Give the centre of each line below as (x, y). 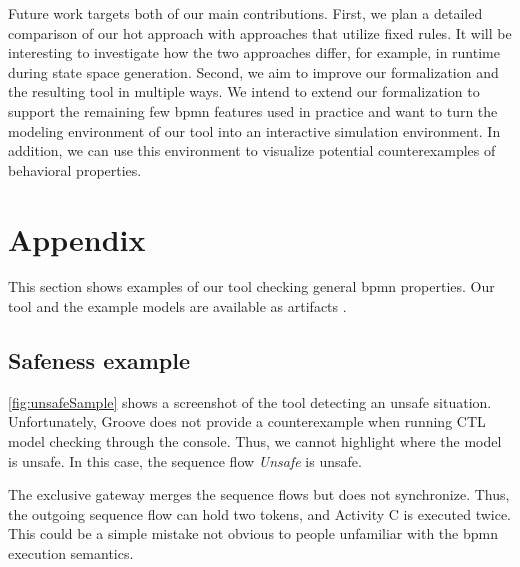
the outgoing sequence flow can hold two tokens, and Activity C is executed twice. (260, 513)
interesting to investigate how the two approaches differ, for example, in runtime (254, 52)
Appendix (77, 238)
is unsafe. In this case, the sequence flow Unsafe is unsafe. (185, 460)
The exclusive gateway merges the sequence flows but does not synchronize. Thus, (259, 494)
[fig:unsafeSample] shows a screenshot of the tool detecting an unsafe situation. (250, 401)
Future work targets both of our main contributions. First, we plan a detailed (245, 13)
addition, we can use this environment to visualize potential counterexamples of (252, 150)
